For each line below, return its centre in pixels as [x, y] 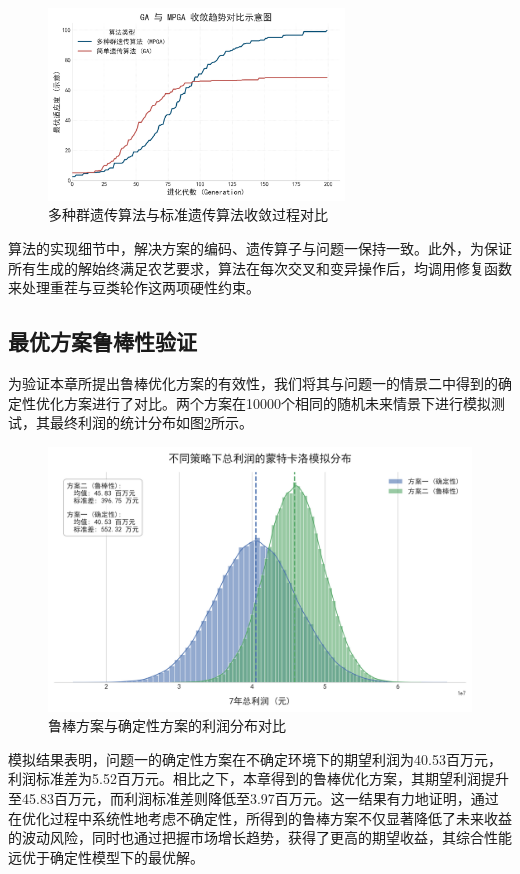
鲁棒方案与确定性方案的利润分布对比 [167, 725]
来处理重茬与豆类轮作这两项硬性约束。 [134, 287]
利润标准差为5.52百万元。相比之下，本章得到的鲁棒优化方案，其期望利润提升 [258, 778]
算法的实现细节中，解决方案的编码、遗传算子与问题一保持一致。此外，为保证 [260, 247]
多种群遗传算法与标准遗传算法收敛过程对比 [188, 214]
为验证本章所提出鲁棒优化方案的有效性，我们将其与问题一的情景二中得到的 [253, 382]
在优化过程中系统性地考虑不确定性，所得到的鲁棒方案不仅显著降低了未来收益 [260, 817]
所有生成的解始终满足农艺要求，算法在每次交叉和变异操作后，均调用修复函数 [260, 267]
